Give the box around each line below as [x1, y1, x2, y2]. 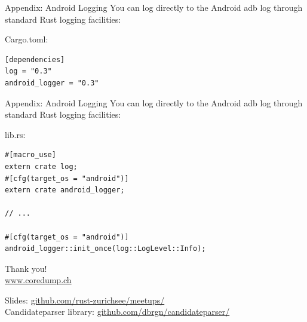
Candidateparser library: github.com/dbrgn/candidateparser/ [5, 305, 230, 318]
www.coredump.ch [5, 274, 72, 286]
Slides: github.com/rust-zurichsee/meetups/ [5, 293, 165, 306]
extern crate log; [5, 162, 78, 171]
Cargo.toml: [5, 33, 48, 45]
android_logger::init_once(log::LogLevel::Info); [5, 244, 206, 253]
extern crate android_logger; [5, 186, 125, 195]
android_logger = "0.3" [5, 78, 99, 87]
